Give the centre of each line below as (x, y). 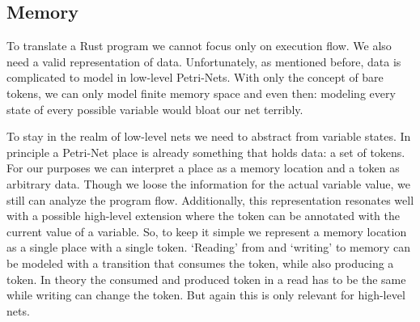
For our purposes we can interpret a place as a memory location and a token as (203, 168)
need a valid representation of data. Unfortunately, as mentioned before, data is (204, 61)
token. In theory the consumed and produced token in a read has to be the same (206, 279)
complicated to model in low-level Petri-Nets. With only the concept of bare (195, 77)
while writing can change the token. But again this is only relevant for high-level (206, 295)
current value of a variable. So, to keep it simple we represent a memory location (207, 231)
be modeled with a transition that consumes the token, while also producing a (200, 263)
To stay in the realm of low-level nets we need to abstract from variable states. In (209, 136)
